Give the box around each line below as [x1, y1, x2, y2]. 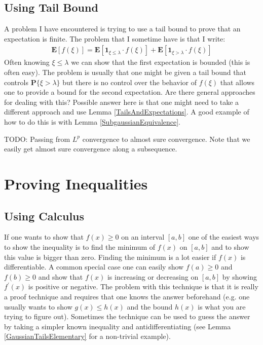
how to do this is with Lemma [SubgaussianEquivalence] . [4, 116, 181, 127]
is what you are [198, 301, 246, 312]
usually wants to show [4, 301, 72, 312]
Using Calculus [4, 208, 85, 223]
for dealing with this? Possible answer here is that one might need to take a [4, 96, 239, 107]
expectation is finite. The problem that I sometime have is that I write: [4, 33, 226, 44]
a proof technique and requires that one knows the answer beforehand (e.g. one [4, 291, 250, 301]
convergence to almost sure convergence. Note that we [82, 133, 250, 144]
